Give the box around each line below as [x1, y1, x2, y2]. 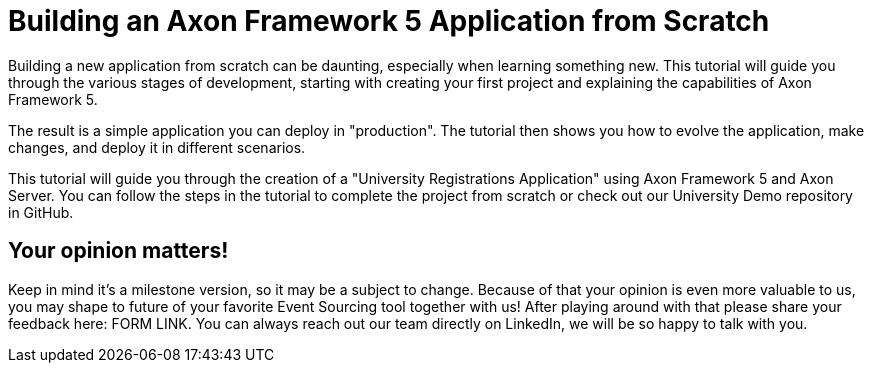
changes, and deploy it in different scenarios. [8, 138, 306, 156]
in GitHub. [8, 203, 74, 221]
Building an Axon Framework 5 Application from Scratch [8, 4, 770, 38]
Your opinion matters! [8, 238, 229, 264]
